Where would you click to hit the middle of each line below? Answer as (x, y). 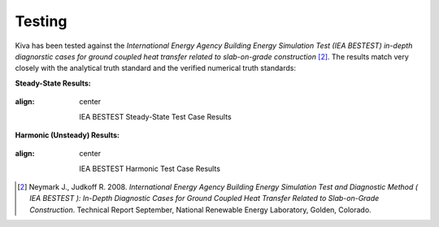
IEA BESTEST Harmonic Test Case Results (150, 168)
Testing (41, 21)
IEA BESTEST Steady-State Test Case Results (155, 116)
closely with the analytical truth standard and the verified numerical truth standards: (156, 68)
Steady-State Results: (53, 83)
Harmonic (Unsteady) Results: (67, 135)
